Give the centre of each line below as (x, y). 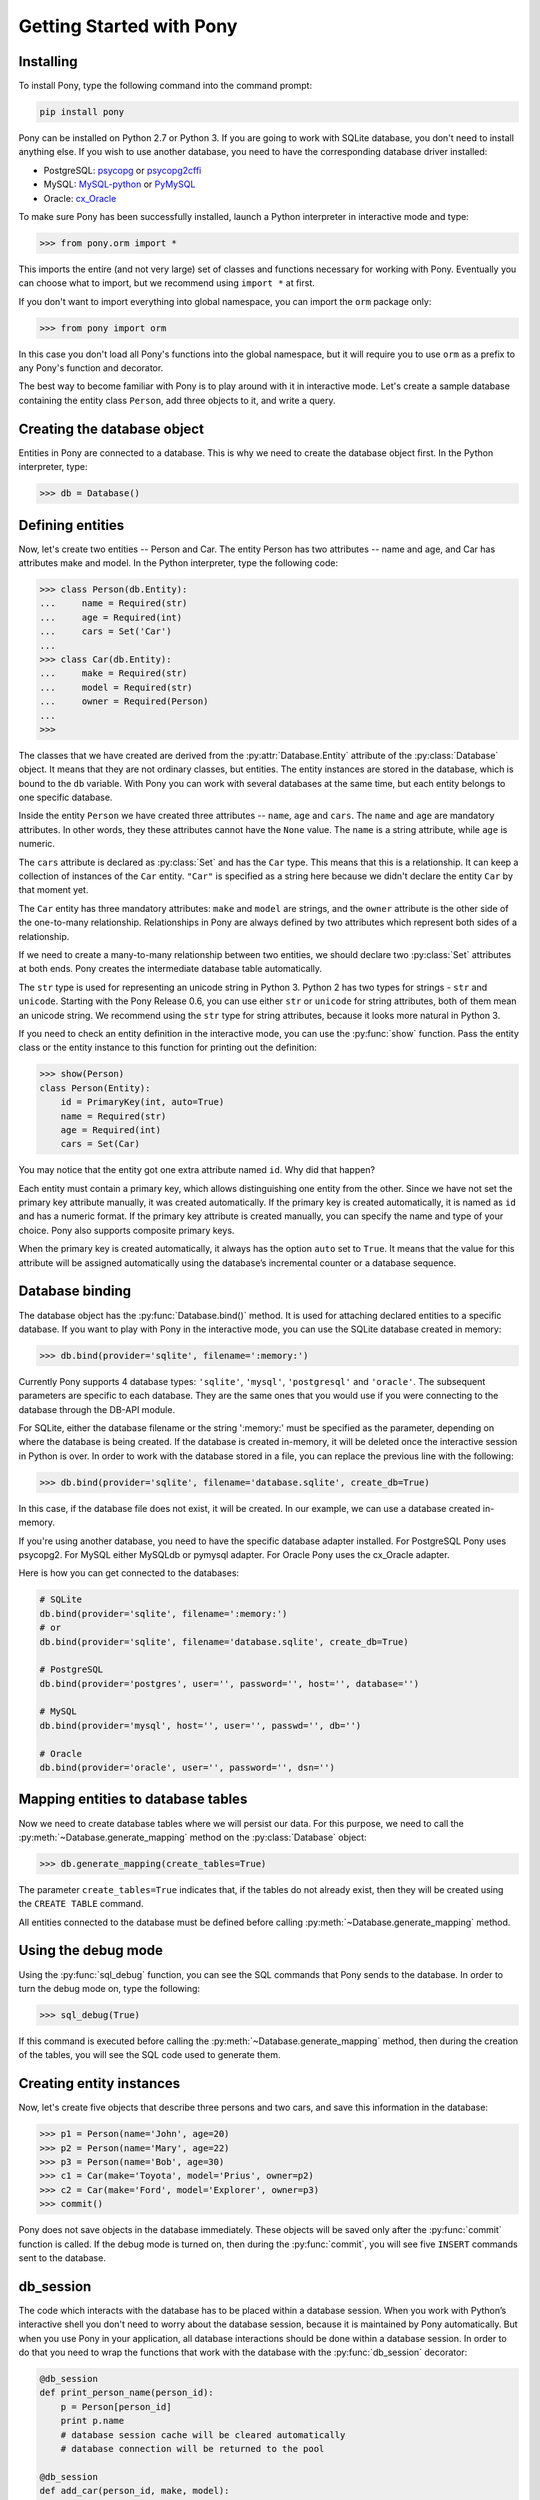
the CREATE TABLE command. (81, 1904)
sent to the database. (62, 2257)
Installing (48, 61)
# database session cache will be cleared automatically (203, 2434)
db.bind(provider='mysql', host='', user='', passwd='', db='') (200, 1725)
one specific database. (65, 797)
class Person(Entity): (95, 1088)
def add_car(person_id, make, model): (134, 2491)
